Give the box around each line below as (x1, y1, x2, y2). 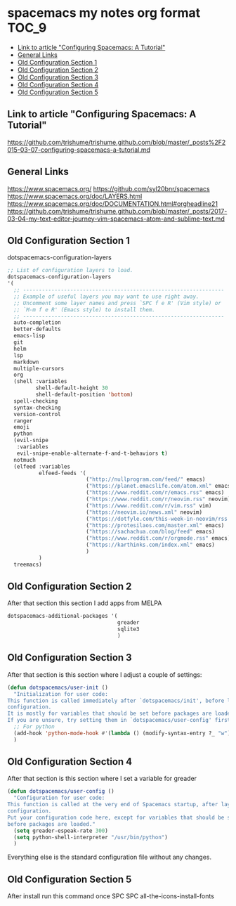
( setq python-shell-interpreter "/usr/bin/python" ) (13, 834, 169, 841)
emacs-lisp (13, 332, 46, 339)
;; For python (13, 723, 55, 730)
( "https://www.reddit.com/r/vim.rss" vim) (85, 502, 212, 509)
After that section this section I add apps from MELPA (7, 599, 162, 607)
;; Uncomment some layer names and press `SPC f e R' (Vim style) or (13, 299, 221, 306)
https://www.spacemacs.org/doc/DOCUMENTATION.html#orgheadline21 (7, 199, 218, 208)
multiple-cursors (13, 365, 65, 372)
